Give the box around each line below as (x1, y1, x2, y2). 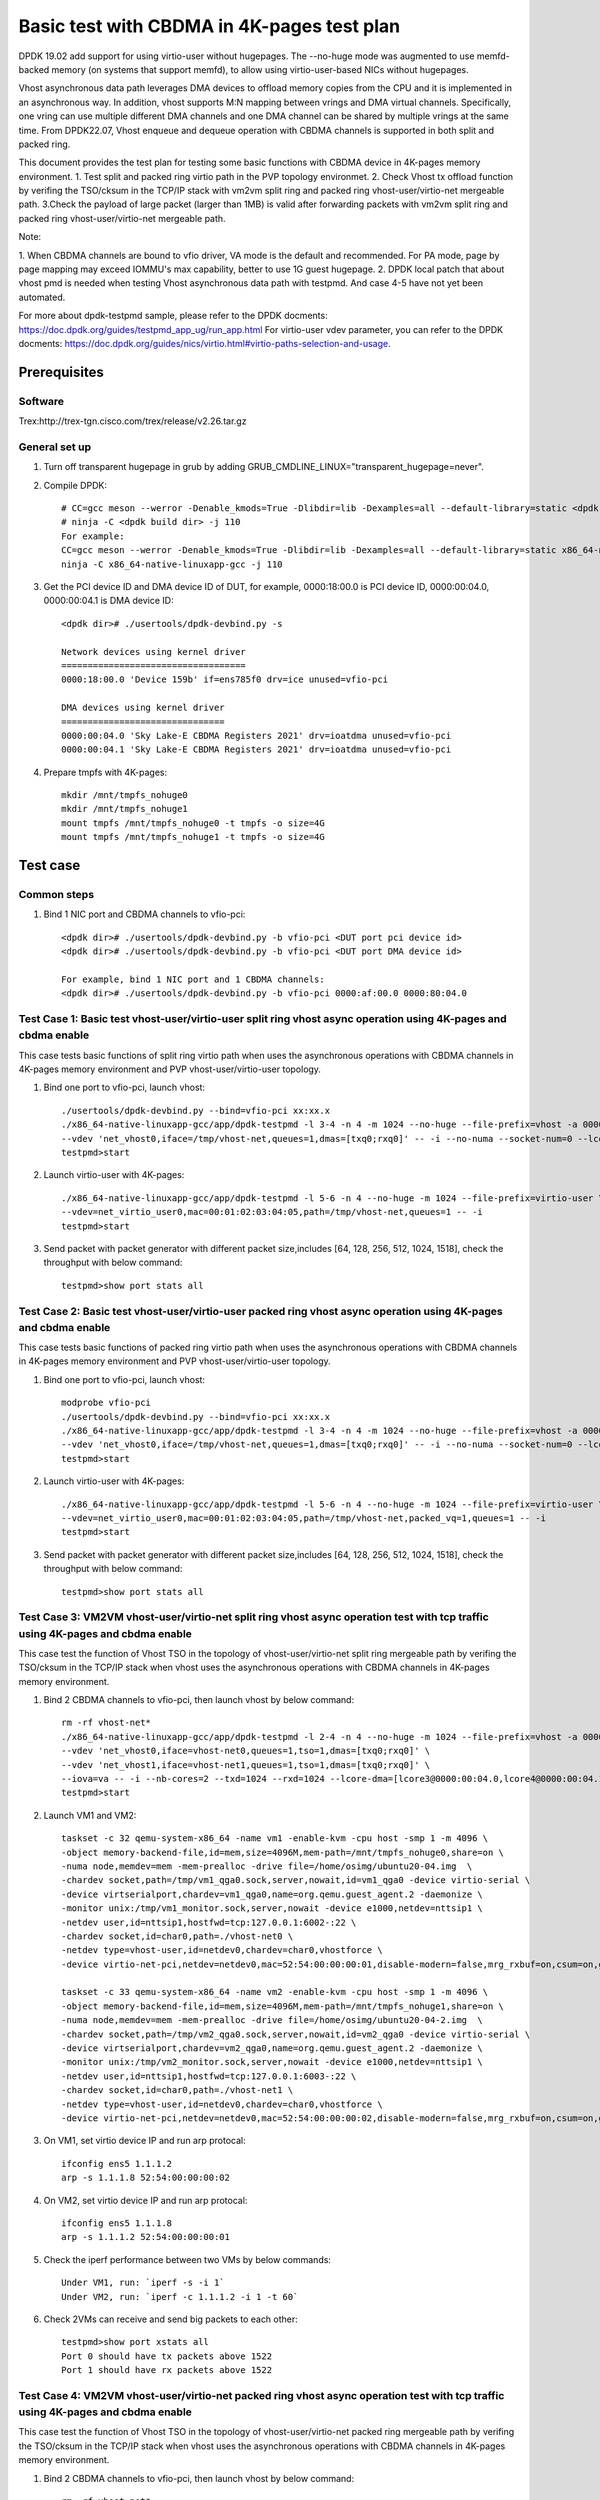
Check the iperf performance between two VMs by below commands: (43, 2253, 332, 2265)
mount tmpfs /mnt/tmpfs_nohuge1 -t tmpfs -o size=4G (61, 831, 325, 843)
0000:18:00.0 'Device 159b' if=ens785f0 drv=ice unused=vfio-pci (61, 674, 389, 685)
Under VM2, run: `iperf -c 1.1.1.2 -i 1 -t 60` (61, 2291, 299, 2302)
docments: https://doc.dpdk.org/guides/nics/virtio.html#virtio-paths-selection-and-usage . (18, 337, 391, 349)
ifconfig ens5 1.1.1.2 (61, 2158, 173, 2169)
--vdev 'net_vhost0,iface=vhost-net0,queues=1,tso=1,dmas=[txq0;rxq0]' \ (61, 1745, 431, 1757)
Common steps (18, 888, 95, 902)
